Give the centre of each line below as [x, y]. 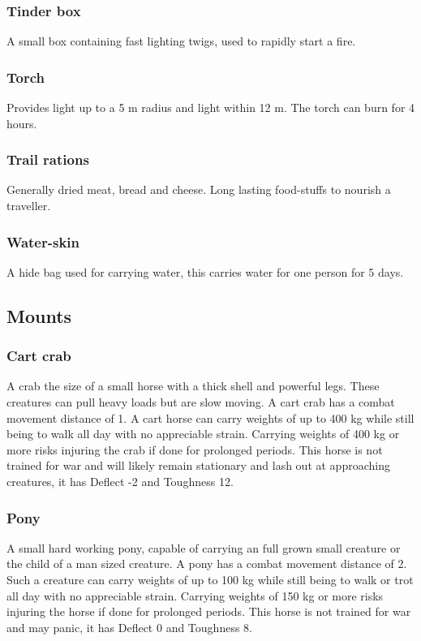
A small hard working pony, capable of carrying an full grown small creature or [204, 547]
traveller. [29, 206]
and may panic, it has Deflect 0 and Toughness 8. [129, 627]
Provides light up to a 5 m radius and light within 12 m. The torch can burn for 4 [211, 108]
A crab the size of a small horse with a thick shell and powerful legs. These [193, 386]
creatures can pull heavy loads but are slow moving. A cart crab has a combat [201, 402]
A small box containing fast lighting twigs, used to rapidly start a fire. [181, 41]
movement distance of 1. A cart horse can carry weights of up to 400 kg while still [210, 417]
